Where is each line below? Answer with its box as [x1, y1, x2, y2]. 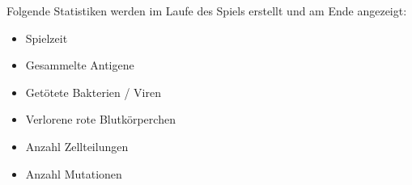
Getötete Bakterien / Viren [25, 83, 161, 100]
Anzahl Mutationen [25, 165, 122, 182]
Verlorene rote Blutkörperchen [25, 111, 176, 128]
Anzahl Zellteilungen [25, 137, 129, 154]
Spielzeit [25, 29, 68, 46]
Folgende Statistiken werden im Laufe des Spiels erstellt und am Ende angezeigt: [6, 2, 407, 19]
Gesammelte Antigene [25, 57, 134, 74]
